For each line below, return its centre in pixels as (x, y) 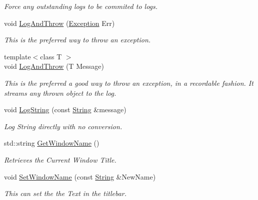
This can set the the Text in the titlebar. (65, 193)
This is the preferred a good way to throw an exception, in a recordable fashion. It (129, 83)
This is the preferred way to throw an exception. (77, 40)
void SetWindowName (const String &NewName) (80, 176)
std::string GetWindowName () (52, 143)
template (17, 56)
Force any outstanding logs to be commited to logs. (81, 6)
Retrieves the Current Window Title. (60, 159)
